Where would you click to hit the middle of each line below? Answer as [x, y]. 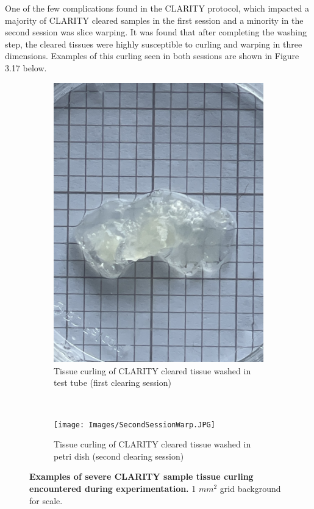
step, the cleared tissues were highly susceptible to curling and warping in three [154, 44]
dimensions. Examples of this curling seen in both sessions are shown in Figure [152, 56]
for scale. [46, 500]
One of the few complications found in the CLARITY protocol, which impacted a [157, 8]
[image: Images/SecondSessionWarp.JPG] [134, 425]
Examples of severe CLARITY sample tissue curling [141, 476]
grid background [250, 489]
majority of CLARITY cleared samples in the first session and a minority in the [154, 20]
